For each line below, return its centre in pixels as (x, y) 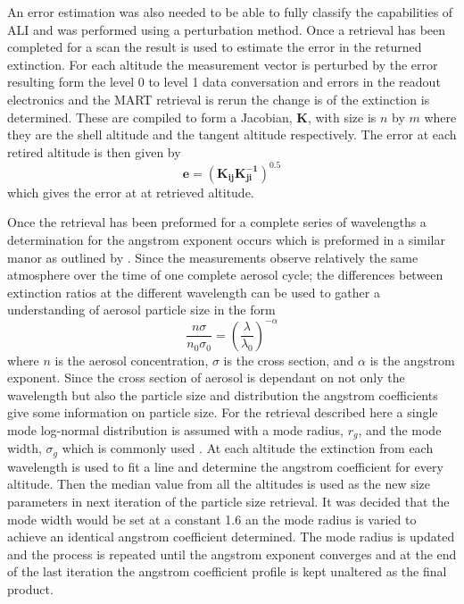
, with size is (342, 117)
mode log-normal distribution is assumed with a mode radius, (175, 429)
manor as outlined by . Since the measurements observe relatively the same (213, 257)
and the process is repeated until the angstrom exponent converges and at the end (232, 554)
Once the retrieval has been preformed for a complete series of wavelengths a (217, 222)
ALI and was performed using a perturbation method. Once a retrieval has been (227, 29)
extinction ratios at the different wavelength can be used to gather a (194, 292)
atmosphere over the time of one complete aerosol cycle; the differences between (225, 275)
